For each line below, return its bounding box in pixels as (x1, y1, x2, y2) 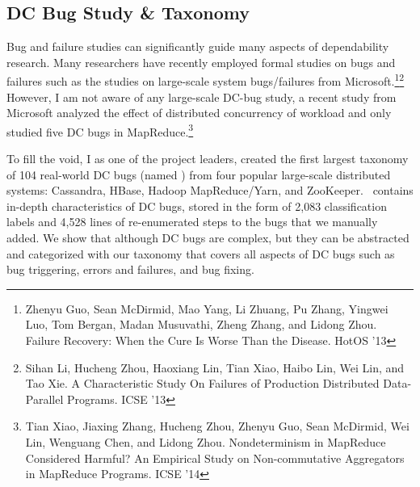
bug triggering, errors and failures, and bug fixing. (6, 261, 254, 278)
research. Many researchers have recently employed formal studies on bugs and (6, 53, 396, 70)
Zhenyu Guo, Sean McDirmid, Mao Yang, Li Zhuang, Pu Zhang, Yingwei (25, 300, 388, 317)
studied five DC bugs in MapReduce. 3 (6, 120, 194, 140)
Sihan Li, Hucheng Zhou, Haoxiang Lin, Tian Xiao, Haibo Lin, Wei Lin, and (25, 359, 405, 376)
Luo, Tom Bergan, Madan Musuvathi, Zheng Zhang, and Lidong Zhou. (25, 316, 377, 333)
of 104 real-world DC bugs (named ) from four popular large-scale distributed (6, 166, 391, 183)
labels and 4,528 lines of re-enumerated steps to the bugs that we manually (6, 213, 378, 230)
